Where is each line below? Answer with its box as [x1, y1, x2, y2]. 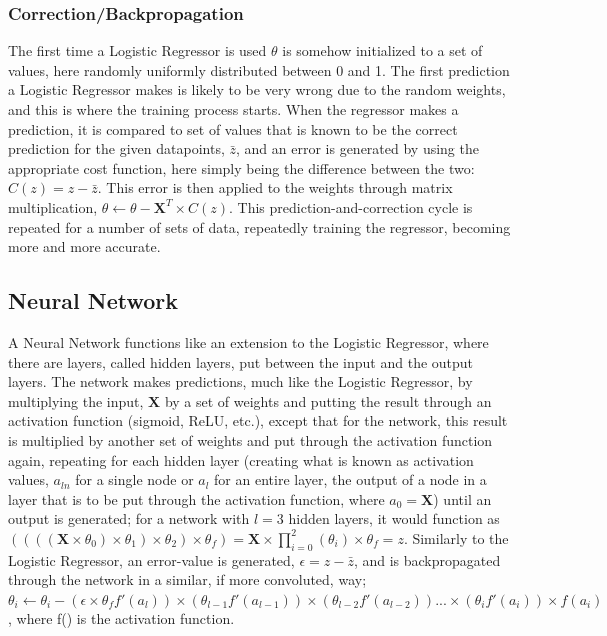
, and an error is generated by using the [235, 138, 479, 159]
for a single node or [75, 469, 194, 490]
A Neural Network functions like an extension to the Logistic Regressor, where [8, 331, 489, 352]
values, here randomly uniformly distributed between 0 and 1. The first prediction [8, 59, 510, 80]
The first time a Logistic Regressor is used [8, 40, 267, 61]
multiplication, [8, 196, 98, 217]
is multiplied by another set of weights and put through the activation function [8, 429, 493, 450]
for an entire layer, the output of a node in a [214, 469, 487, 490]
